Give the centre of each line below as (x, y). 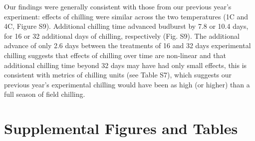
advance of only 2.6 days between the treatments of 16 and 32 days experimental (127, 45)
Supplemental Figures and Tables (121, 128)
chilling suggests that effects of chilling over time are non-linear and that (115, 55)
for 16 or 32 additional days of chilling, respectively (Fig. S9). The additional (122, 35)
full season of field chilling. (45, 94)
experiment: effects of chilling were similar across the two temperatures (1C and (126, 16)
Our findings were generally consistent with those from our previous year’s (118, 6)
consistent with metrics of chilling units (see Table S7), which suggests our (118, 75)
